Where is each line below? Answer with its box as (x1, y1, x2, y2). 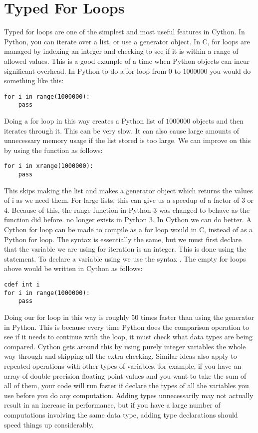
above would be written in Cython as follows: (4, 263, 143, 274)
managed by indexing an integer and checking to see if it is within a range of (4, 46, 239, 56)
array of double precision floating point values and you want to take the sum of (4, 370, 247, 381)
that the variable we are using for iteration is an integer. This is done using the (4, 244, 247, 254)
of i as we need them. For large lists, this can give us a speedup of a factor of (4, 195, 240, 205)
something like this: (4, 75, 64, 86)
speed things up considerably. (4, 419, 94, 430)
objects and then (192, 116, 244, 126)
